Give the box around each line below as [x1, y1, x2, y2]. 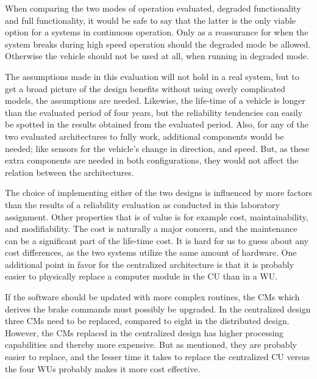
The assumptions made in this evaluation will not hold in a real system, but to [5, 70, 299, 82]
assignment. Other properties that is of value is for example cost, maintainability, [5, 210, 308, 223]
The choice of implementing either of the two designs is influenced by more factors [5, 186, 312, 199]
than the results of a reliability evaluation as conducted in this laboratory [5, 198, 280, 211]
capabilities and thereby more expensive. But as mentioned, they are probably [5, 338, 297, 351]
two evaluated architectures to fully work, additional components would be [5, 129, 284, 142]
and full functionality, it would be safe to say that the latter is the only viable [5, 13, 296, 26]
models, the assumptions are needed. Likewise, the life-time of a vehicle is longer [5, 94, 305, 107]
